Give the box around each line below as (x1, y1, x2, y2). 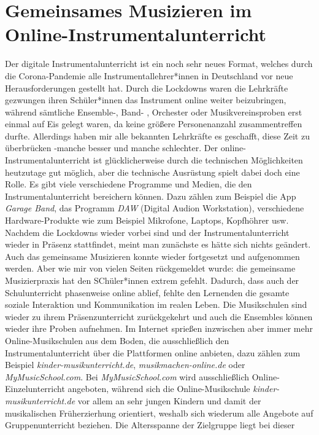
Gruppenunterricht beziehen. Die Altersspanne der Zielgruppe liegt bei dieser (5, 418, 295, 431)
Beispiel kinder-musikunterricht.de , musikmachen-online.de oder (5, 358, 245, 371)
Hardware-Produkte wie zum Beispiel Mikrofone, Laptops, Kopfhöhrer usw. (5, 214, 289, 227)
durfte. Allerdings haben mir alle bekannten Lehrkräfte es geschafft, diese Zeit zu (5, 129, 310, 142)
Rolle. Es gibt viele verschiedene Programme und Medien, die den (5, 178, 252, 190)
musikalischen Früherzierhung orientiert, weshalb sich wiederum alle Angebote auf (5, 406, 313, 419)
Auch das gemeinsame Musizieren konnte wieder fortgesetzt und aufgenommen (5, 249, 300, 262)
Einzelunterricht (5, 382, 65, 395)
